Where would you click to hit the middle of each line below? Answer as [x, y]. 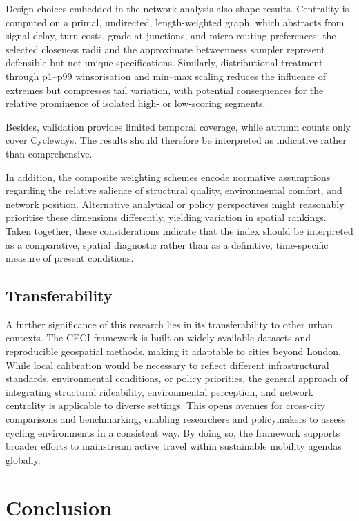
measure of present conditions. [70, 258]
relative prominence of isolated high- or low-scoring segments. [136, 103]
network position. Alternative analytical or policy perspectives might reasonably [175, 203]
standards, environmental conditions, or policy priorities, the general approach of [177, 378]
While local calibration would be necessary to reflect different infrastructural [167, 364]
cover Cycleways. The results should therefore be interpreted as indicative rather [176, 140]
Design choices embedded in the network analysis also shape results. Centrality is [177, 8]
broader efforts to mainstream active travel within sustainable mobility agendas [174, 446]
